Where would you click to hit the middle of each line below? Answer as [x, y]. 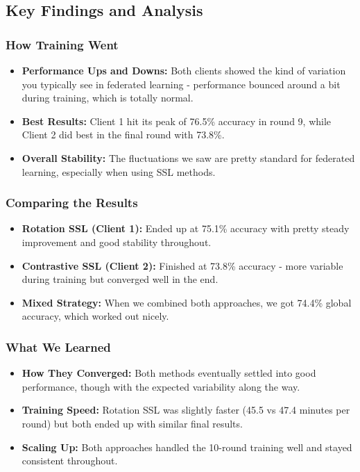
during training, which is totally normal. [108, 98]
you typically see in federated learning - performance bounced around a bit [181, 84]
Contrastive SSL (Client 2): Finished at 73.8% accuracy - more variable [182, 265]
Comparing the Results [72, 203]
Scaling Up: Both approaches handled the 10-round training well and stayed [187, 447]
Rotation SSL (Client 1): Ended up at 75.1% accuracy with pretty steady [186, 228]
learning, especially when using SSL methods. [119, 171]
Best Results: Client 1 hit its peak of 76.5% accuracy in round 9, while [177, 121]
